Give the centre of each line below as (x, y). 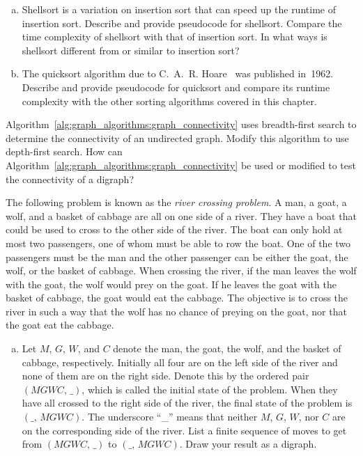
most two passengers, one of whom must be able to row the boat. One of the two (178, 243)
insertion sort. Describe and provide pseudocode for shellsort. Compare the (182, 23)
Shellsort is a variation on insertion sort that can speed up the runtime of (179, 9)
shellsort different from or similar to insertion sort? (131, 50)
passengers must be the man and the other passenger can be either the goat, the (177, 257)
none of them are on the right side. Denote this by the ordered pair (165, 376)
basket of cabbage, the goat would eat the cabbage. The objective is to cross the (177, 298)
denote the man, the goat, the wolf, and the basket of (227, 348)
